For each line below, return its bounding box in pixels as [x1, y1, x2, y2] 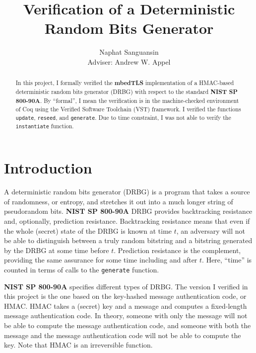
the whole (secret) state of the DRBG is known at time [4, 225, 172, 236]
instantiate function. [15, 122, 74, 130]
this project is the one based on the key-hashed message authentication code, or [4, 291, 247, 301]
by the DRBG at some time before [4, 245, 109, 255]
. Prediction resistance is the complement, [114, 245, 241, 255]
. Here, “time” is [202, 255, 252, 265]
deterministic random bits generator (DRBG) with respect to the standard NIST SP [15, 87, 238, 96]
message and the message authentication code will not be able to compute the [4, 330, 241, 340]
